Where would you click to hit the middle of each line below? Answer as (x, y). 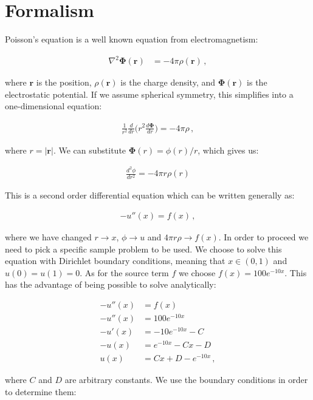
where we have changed (48, 236)
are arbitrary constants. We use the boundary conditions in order (186, 380)
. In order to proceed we (263, 236)
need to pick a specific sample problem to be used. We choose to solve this (143, 249)
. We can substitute (90, 150)
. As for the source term (124, 272)
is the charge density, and (168, 82)
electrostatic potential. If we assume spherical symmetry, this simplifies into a (149, 94)
